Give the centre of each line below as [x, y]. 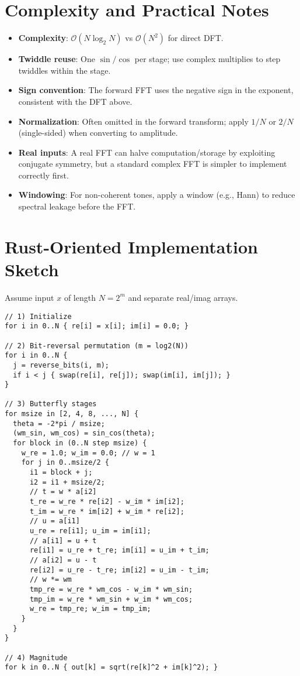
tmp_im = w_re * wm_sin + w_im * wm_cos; [111, 599]
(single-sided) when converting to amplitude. [98, 133]
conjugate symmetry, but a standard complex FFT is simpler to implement [153, 164]
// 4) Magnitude [36, 658]
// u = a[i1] [55, 521]
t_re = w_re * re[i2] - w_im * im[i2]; [107, 502]
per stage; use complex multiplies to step [207, 59]
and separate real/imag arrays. [183, 297]
